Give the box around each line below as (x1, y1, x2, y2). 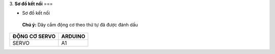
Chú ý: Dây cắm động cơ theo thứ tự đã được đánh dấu (22, 21, 139, 28)
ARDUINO (61, 33, 86, 40)
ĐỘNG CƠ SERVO (12, 33, 56, 40)
